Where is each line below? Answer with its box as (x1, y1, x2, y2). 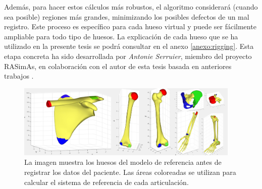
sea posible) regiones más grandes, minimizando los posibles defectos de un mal (4, 11, 249, 22)
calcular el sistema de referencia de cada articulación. (24, 176, 189, 187)
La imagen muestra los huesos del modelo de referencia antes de (24, 157, 222, 167)
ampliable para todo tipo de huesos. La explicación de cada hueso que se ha (4, 31, 238, 41)
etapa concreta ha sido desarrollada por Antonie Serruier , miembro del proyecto (4, 50, 252, 61)
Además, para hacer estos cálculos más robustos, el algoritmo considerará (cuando (4, 2, 258, 12)
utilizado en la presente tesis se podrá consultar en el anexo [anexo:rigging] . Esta (4, 41, 254, 51)
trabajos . (4, 71, 34, 81)
